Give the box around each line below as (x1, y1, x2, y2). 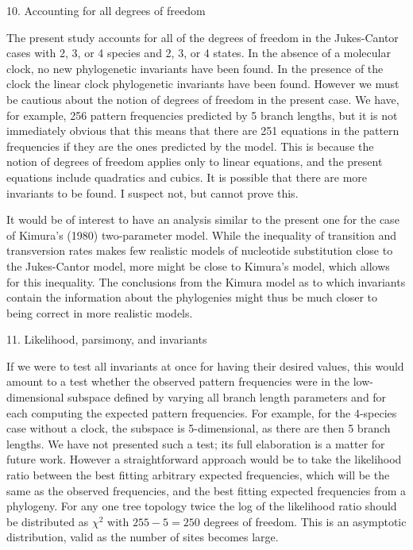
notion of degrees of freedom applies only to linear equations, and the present (6, 153, 383, 170)
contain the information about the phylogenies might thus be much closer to (6, 289, 377, 306)
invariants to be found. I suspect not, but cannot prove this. (6, 184, 299, 201)
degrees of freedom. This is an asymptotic (203, 513, 407, 529)
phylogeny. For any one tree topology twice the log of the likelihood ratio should (6, 498, 397, 514)
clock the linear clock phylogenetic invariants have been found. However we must (6, 75, 399, 92)
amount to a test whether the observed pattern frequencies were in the (6, 373, 350, 390)
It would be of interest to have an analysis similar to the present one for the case (6, 211, 399, 228)
